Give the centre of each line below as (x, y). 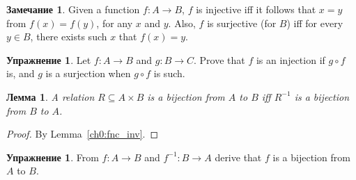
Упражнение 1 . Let (49, 59)
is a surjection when (88, 73)
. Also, (182, 23)
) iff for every (315, 23)
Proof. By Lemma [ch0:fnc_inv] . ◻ (83, 134)
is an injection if (291, 59)
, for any (115, 23)
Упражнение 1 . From (53, 157)
